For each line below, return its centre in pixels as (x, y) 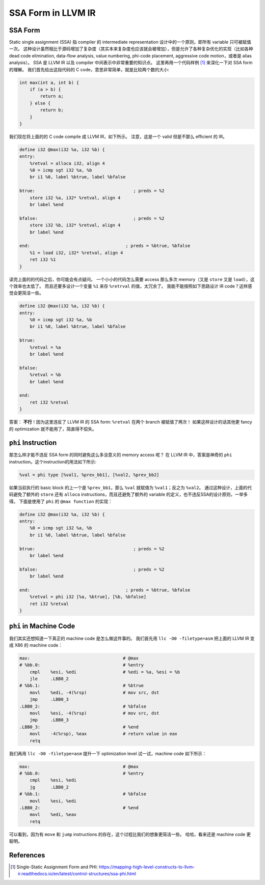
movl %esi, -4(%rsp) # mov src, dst (94, 713)
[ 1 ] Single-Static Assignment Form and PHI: (54, 867)
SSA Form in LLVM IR (52, 13)
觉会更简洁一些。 (26, 293)
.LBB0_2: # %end (79, 808)
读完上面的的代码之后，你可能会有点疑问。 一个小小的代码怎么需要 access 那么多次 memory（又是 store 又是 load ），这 (132, 279)
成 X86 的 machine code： (36, 645)
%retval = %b (45, 375)
